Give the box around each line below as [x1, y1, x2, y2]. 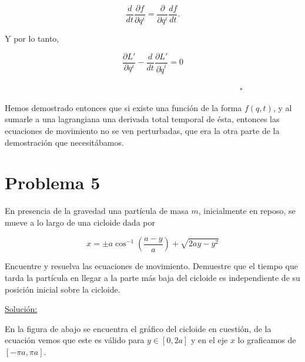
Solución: [5, 303, 38, 315]
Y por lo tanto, [5, 32, 59, 44]
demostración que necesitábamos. [5, 136, 124, 148]
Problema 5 [5, 170, 100, 195]
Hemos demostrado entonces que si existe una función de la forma [5, 101, 242, 113]
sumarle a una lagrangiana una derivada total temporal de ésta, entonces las [5, 113, 280, 125]
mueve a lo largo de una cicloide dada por [5, 216, 155, 228]
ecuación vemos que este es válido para [5, 334, 145, 346]
